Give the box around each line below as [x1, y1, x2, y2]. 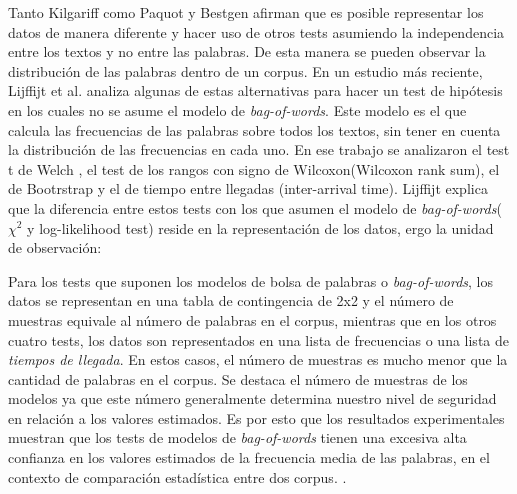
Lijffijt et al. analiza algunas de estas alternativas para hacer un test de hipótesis [8, 80, 503, 101]
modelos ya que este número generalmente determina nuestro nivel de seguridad [8, 388, 497, 409]
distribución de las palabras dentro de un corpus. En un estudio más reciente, [8, 60, 483, 81]
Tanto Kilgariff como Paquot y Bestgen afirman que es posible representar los [8, 2, 484, 22]
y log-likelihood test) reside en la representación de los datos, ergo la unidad [27, 217, 494, 238]
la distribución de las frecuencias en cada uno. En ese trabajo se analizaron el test [8, 139, 510, 160]
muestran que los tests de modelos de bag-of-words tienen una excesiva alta [8, 427, 467, 448]
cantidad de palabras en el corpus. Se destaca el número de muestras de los [8, 368, 468, 389]
